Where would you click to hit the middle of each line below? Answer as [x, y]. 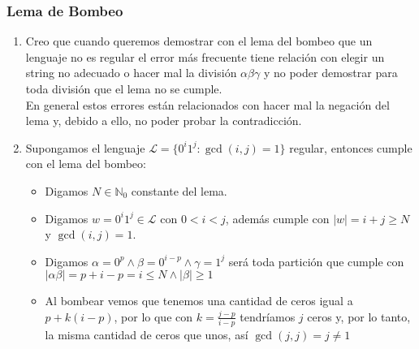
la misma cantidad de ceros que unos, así [147, 335]
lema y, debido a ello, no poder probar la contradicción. [164, 121]
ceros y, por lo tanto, [359, 316]
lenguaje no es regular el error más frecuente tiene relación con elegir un [205, 56]
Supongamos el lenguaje [85, 147]
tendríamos [268, 316]
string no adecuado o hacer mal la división [131, 73]
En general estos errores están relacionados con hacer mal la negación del [207, 104]
